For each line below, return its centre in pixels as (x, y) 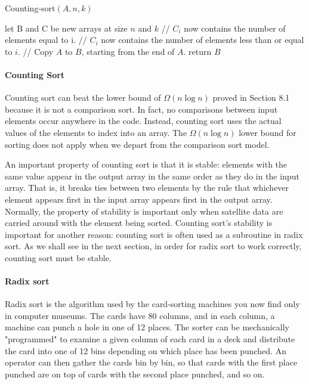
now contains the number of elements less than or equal (203, 40)
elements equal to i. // (46, 40)
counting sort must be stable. (58, 257)
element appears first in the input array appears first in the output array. (139, 199)
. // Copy (35, 51)
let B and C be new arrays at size (66, 28)
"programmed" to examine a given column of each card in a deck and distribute (150, 339)
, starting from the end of (128, 51)
